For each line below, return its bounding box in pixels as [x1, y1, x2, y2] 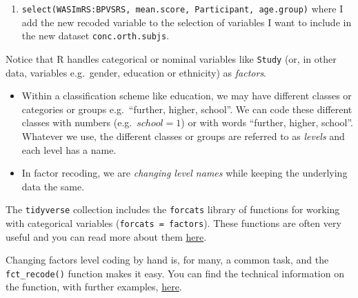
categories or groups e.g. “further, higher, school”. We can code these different [21, 101, 352, 116]
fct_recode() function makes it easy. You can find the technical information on [6, 266, 344, 280]
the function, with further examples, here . [6, 279, 182, 294]
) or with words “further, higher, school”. [181, 115, 353, 130]
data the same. [21, 179, 85, 193]
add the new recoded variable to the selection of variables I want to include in [21, 14, 352, 29]
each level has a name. [21, 142, 117, 157]
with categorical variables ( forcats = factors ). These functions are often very [6, 215, 341, 230]
